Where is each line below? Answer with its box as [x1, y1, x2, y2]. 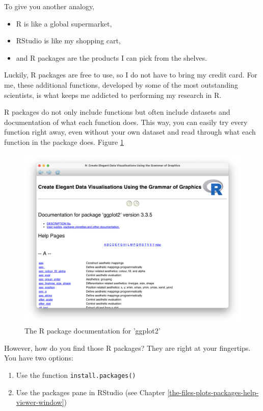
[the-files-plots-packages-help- [167, 387, 259, 397]
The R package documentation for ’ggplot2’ [24, 325, 161, 336]
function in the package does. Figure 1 [4, 136, 124, 147]
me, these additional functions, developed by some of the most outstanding [4, 79, 238, 90]
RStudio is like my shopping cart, [16, 35, 121, 46]
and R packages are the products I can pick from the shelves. [16, 52, 207, 63]
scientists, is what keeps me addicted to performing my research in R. [4, 89, 222, 100]
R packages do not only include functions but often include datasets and [4, 107, 230, 117]
